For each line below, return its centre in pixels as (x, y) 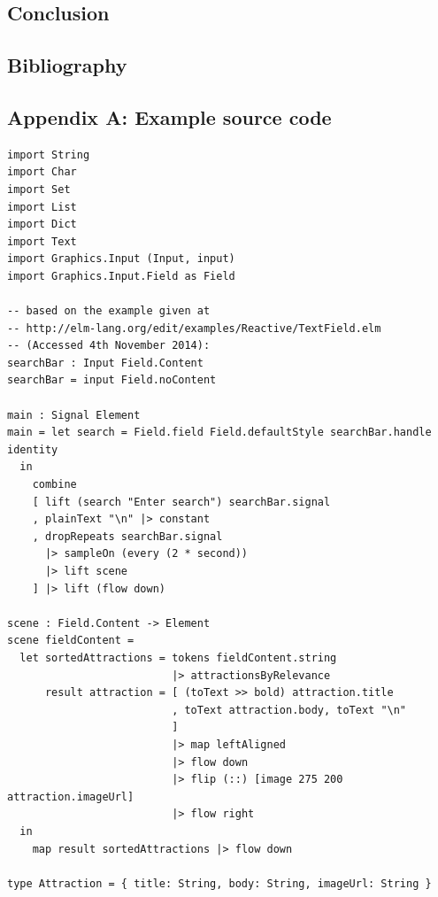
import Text (42, 241)
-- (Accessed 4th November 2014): (109, 346)
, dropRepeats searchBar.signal (127, 536)
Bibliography (67, 65)
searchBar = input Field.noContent (112, 380)
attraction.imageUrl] (71, 796)
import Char (42, 172)
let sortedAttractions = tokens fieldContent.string (178, 657)
